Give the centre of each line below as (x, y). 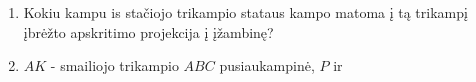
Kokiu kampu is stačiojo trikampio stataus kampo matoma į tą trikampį (245, 12)
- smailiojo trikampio (114, 65)
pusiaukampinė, (267, 65)
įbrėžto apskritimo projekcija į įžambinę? (148, 31)
